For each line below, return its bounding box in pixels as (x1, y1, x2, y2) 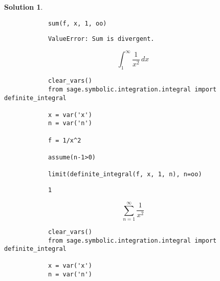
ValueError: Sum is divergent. (48, 35, 155, 43)
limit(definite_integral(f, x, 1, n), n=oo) (48, 171, 202, 178)
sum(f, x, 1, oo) (48, 19, 107, 27)
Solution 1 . (4, 2, 43, 12)
